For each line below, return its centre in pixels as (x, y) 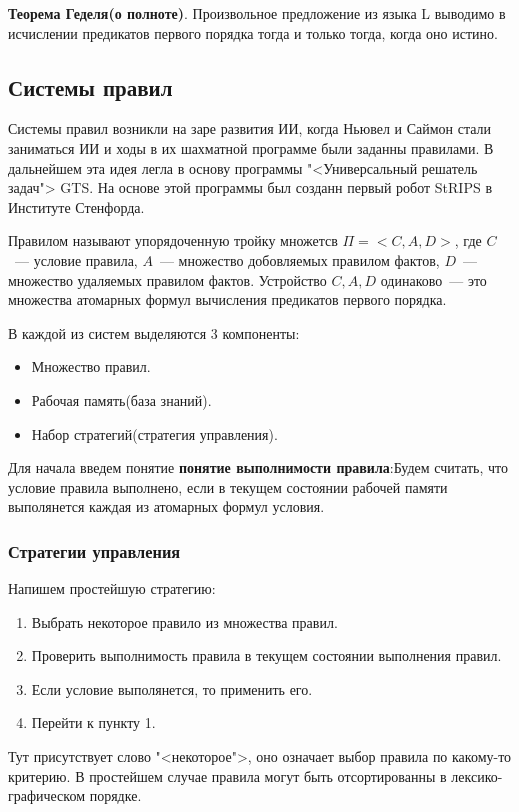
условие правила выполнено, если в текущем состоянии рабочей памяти (228, 486)
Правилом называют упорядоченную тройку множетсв (173, 240)
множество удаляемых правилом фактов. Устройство (167, 279)
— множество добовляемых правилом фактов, (299, 259)
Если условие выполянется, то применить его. (172, 688)
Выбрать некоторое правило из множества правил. (184, 621)
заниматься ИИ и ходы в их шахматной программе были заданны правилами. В (251, 147)
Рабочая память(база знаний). (121, 399)
